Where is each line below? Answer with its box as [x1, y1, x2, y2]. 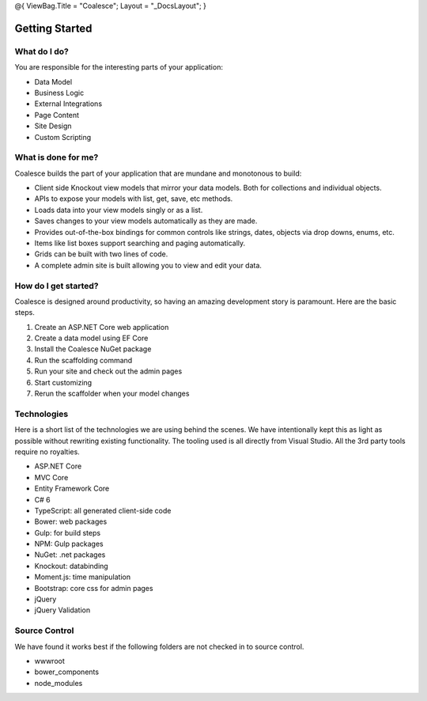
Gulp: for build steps [34, 528, 101, 537]
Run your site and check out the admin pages [34, 366, 183, 376]
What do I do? [14, 46, 69, 57]
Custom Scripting [34, 132, 92, 142]
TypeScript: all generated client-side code [34, 506, 172, 515]
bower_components [34, 667, 99, 676]
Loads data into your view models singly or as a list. [34, 205, 203, 214]
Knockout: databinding [34, 561, 108, 570]
